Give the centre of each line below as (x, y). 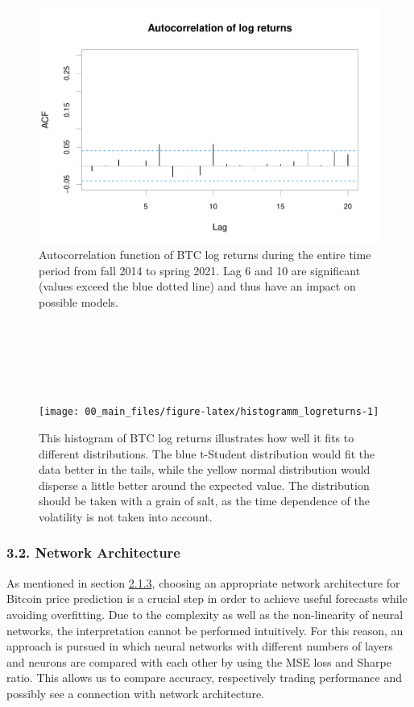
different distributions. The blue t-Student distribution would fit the (207, 453)
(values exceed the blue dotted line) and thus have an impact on (197, 286)
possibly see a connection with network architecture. (135, 693)
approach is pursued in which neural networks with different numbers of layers (200, 646)
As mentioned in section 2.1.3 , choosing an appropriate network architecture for (203, 582)
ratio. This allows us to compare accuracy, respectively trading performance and (204, 678)
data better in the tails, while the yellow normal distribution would (205, 469)
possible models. (79, 301)
